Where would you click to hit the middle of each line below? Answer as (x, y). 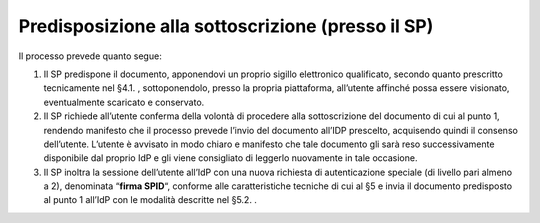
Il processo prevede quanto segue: (90, 56)
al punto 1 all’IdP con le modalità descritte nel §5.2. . (150, 200)
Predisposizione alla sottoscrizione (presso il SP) (226, 26)
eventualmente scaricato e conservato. (124, 102)
